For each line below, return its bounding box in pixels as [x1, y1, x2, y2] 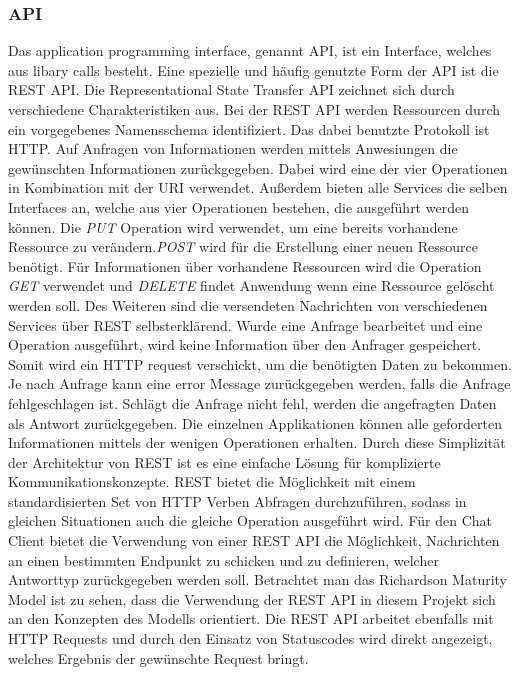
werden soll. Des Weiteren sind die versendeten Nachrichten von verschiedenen [8, 294, 488, 315]
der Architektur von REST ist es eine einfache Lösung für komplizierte [8, 451, 441, 472]
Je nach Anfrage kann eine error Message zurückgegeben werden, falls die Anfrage [8, 373, 511, 394]
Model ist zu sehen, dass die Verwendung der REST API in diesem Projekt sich [8, 588, 496, 609]
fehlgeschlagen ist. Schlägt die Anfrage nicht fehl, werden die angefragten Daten [8, 392, 497, 413]
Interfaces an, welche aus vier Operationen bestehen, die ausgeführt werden [8, 196, 469, 217]
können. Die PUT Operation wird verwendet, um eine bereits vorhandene [8, 216, 458, 237]
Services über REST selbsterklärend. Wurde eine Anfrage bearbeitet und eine [8, 314, 483, 335]
